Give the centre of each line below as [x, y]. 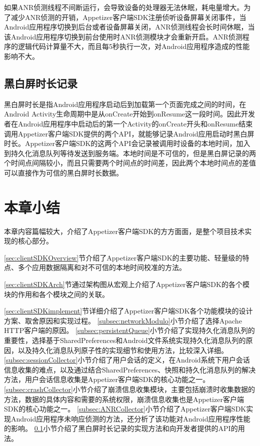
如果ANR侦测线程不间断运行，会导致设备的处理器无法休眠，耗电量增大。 [124, 7]
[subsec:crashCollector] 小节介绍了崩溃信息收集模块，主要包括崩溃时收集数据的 [129, 389]
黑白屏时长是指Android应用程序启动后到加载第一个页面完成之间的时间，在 [125, 104]
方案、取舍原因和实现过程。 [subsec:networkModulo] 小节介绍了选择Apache [123, 320]
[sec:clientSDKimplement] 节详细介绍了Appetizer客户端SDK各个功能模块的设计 [128, 311]
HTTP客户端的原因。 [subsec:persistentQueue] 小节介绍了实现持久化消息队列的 [129, 330]
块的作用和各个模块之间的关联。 [56, 294]
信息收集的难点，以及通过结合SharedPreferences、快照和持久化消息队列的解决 [130, 369]
